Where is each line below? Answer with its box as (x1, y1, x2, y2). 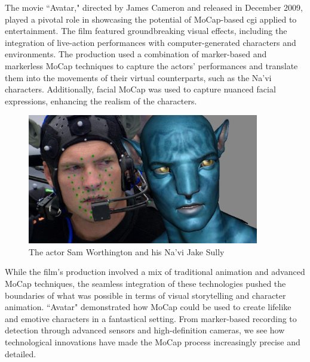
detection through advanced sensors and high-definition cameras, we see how (5, 324, 285, 336)
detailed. (5, 347, 36, 360)
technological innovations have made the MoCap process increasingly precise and (5, 335, 300, 348)
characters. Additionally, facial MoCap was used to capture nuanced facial (5, 83, 276, 95)
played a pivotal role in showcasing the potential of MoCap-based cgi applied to (5, 13, 297, 25)
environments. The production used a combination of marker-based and (5, 48, 267, 60)
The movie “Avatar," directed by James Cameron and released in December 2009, (5, 1, 303, 13)
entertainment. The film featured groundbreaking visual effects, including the (5, 24, 287, 37)
